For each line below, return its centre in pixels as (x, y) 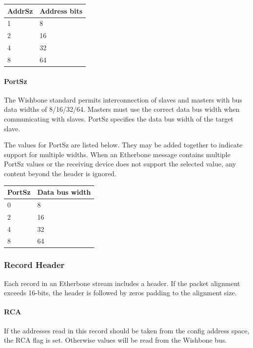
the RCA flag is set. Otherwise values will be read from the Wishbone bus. (116, 340)
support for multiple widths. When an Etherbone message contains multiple (117, 154)
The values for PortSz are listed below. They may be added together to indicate (123, 145)
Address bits (61, 10)
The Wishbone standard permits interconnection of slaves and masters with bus (123, 99)
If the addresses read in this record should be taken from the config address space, (127, 330)
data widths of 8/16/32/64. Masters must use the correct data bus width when (122, 109)
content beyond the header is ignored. (60, 173)
